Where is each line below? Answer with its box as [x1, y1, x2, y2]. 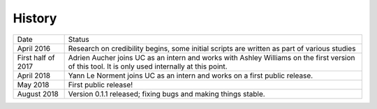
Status [68, 34, 90, 44]
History [13, 10, 57, 26]
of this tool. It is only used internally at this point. [68, 61, 228, 71]
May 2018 [17, 80, 50, 89]
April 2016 [17, 43, 51, 53]
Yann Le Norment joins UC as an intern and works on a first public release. [68, 71, 313, 80]
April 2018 [17, 71, 51, 80]
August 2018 [17, 89, 59, 99]
